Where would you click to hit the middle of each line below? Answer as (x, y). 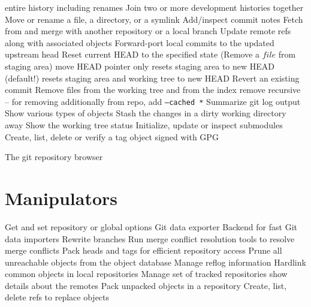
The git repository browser (54, 157)
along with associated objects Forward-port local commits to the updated (140, 42)
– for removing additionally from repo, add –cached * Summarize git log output (153, 101)
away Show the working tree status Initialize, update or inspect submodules (144, 125)
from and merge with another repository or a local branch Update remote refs (148, 31)
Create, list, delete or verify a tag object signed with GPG (112, 136)
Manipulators (61, 198)
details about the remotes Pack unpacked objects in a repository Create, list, (146, 285)
